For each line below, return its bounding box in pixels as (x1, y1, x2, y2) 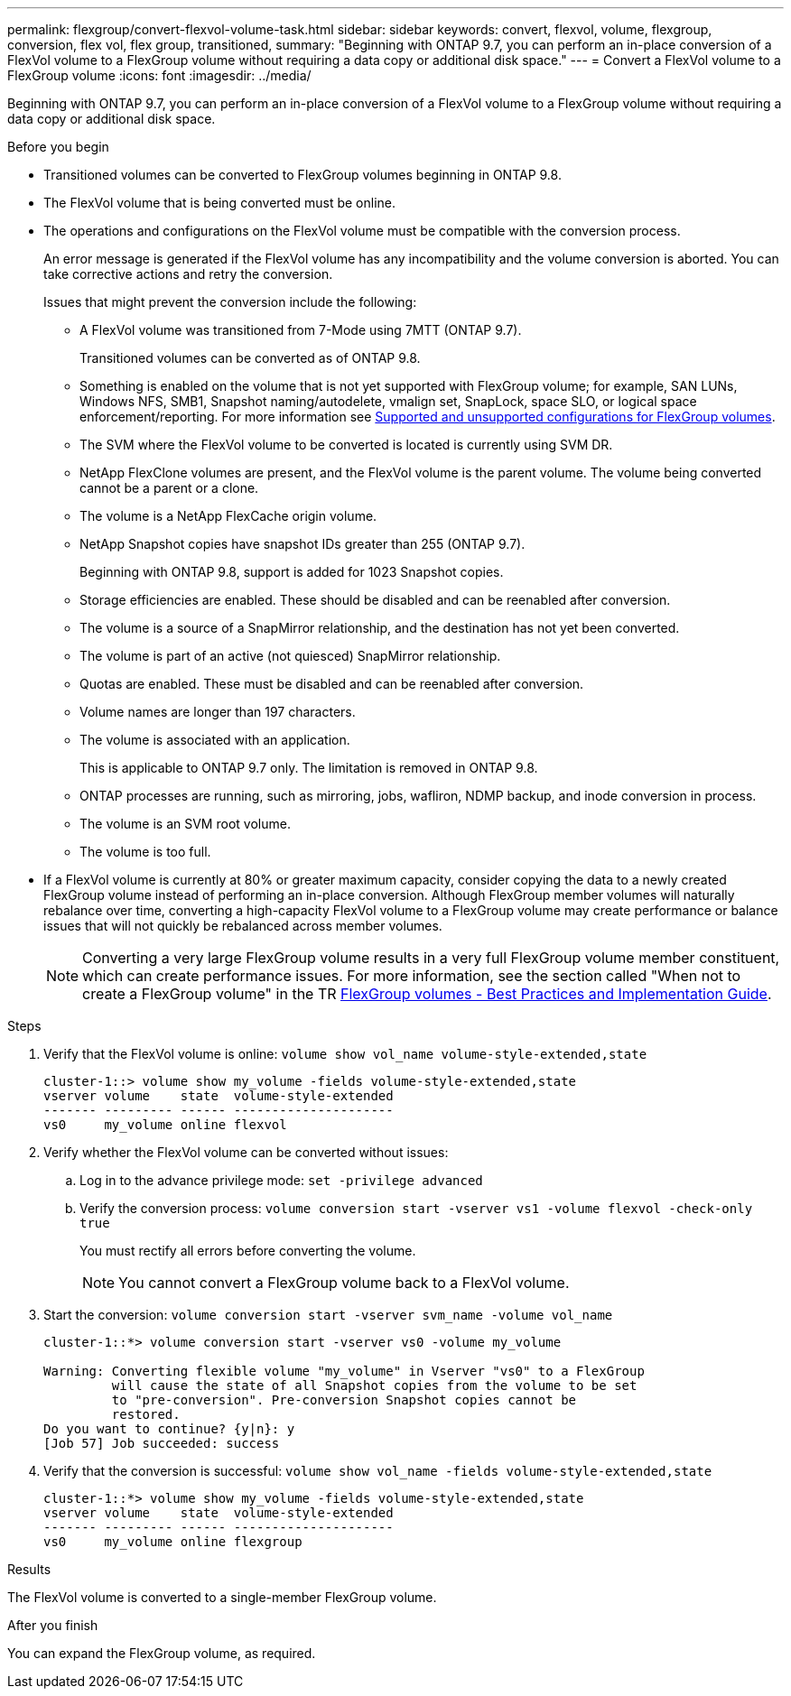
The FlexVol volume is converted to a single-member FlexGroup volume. (7, 1589, 437, 1605)
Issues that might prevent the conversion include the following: (43, 294, 417, 310)
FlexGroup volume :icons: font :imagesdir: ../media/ (7, 68, 312, 83)
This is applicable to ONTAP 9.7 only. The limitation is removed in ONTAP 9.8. (79, 760, 538, 775)
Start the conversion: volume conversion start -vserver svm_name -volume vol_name (43, 1307, 613, 1322)
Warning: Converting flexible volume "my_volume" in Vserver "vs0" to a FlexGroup (43, 1364, 645, 1378)
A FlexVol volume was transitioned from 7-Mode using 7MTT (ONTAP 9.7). (79, 322, 522, 338)
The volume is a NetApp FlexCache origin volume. (79, 508, 377, 524)
